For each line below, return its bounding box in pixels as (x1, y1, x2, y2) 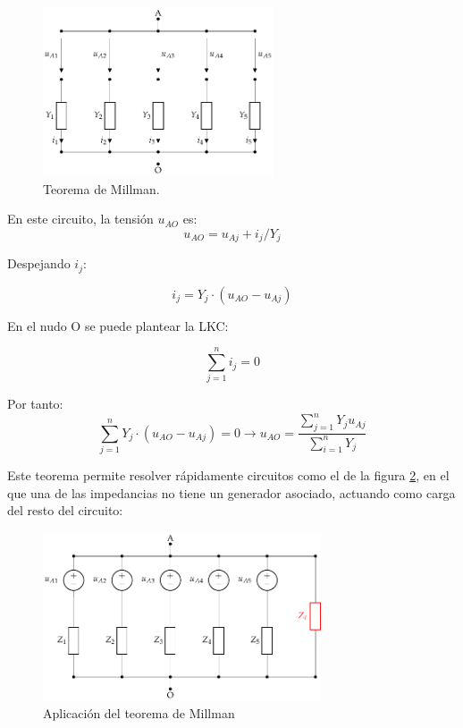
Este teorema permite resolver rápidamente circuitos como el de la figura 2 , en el (7, 466, 450, 485)
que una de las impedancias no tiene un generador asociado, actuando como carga (7, 483, 456, 502)
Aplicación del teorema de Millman (43, 704, 235, 723)
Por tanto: (7, 394, 63, 413)
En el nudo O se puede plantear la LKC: (7, 316, 229, 334)
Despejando (7, 254, 71, 273)
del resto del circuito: (7, 501, 123, 520)
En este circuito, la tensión (7, 209, 154, 228)
